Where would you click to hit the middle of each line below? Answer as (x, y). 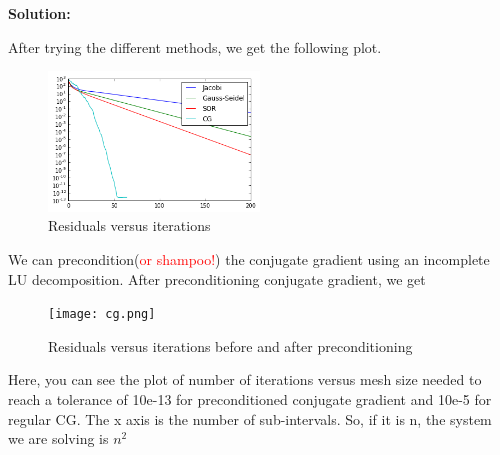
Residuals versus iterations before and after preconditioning (230, 345)
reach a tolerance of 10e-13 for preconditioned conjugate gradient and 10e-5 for (250, 399)
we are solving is (58, 438)
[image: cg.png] (102, 314)
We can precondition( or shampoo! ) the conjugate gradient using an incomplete (249, 258)
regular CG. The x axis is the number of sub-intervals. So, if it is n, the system (250, 418)
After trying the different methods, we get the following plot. (195, 46)
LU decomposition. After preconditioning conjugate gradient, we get (217, 278)
